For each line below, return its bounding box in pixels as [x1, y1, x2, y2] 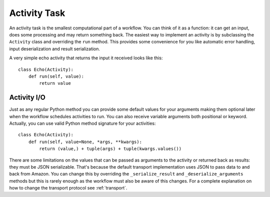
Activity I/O [9, 93, 46, 102]
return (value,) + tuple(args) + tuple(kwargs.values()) [39, 146, 182, 152]
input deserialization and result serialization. [9, 45, 100, 52]
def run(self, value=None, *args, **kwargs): [28, 139, 142, 145]
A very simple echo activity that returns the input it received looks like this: [9, 55, 163, 61]
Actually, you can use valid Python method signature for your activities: [9, 120, 156, 126]
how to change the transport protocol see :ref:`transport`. [9, 185, 127, 191]
